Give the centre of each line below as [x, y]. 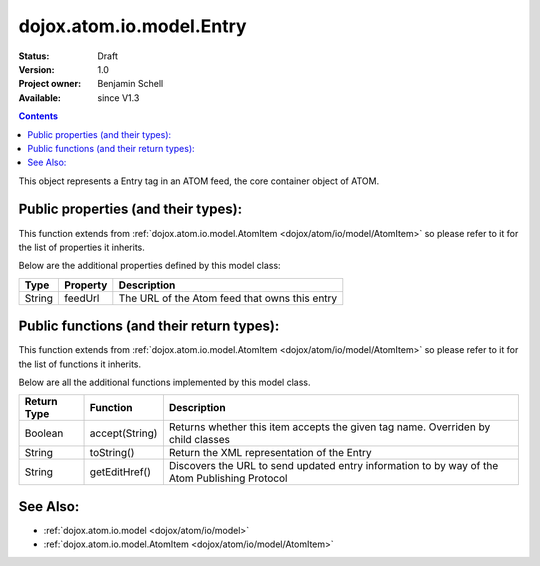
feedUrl [82, 298]
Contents [38, 116]
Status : [34, 56]
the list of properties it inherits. [81, 247]
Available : [40, 97]
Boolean [44, 433]
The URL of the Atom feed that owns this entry [228, 298]
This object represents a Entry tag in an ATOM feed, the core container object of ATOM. [199, 181]
